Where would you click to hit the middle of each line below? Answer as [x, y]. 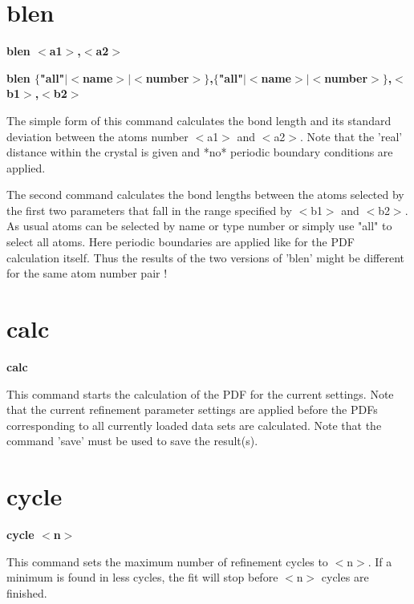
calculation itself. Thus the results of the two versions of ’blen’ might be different [206, 257]
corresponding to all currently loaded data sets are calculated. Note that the [194, 425]
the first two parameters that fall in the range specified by [149, 210]
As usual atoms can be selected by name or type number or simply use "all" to [199, 226]
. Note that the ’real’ [351, 136]
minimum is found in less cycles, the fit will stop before [142, 577]
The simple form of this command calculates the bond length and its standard [199, 120]
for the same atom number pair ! [87, 273]
